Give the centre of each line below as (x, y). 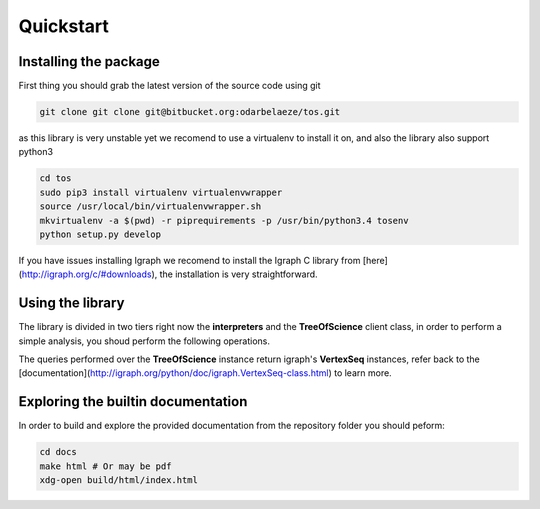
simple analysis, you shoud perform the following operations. (144, 341)
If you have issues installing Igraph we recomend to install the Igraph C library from (189, 260)
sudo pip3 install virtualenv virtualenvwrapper (161, 192)
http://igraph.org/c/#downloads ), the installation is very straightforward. (170, 274)
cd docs (58, 452)
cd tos (55, 178)
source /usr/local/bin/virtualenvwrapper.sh (150, 206)
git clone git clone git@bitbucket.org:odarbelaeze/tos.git (190, 112)
